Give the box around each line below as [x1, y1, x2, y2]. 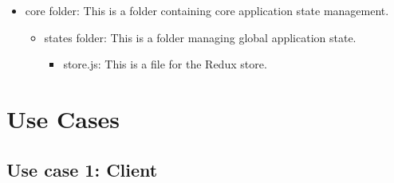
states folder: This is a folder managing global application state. [44, 29, 357, 45]
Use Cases [6, 102, 120, 134]
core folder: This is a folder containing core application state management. [25, 2, 389, 18]
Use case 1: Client [6, 157, 158, 181]
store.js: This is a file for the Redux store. [63, 56, 267, 72]
